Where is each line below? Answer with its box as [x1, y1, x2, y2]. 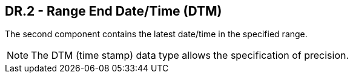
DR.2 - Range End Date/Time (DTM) [5, 4, 222, 19]
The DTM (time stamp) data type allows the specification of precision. [31, 49, 349, 62]
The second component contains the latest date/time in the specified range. [5, 29, 308, 40]
